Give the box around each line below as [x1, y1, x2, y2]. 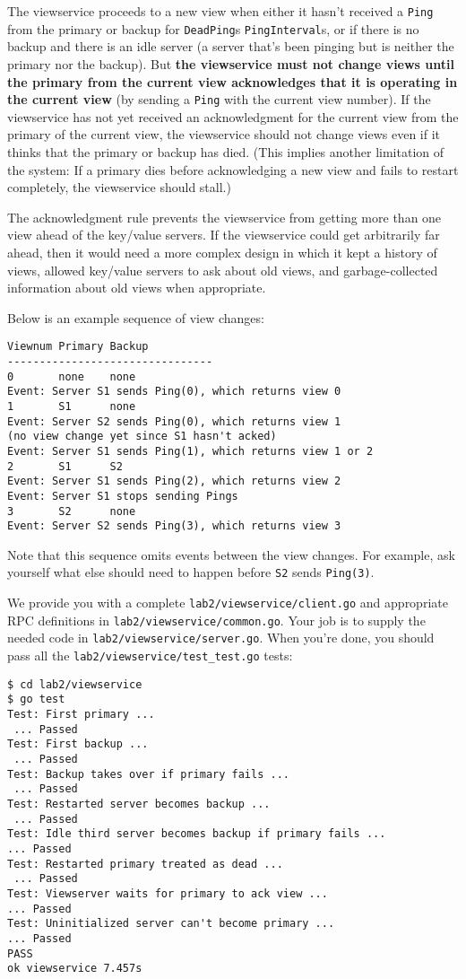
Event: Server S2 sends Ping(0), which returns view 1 [7, 415, 341, 428]
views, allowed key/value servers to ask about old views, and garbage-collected [7, 260, 438, 279]
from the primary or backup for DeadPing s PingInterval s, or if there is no [7, 19, 419, 38]
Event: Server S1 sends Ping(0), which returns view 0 [7, 385, 341, 398]
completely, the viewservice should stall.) [7, 178, 231, 197]
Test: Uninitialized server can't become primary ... [7, 917, 335, 931]
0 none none [7, 370, 136, 383]
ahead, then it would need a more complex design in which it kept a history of [7, 242, 437, 261]
